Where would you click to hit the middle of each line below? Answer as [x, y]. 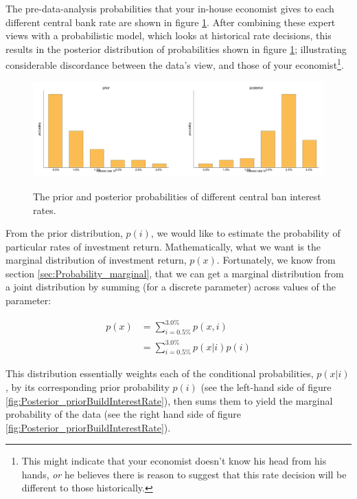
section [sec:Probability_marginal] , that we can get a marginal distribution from [175, 273]
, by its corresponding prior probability [88, 386]
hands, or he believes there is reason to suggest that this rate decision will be [184, 474]
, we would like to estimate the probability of [245, 233]
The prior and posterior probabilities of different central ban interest [177, 196]
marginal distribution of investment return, [96, 260]
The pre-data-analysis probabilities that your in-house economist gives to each [170, 8]
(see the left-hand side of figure [266, 386]
